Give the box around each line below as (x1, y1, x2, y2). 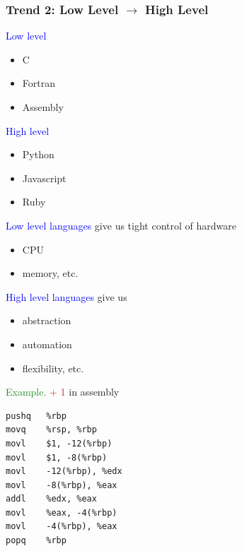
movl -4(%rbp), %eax (6, 521, 117, 532)
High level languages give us (6, 289, 127, 304)
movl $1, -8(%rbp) (6, 452, 108, 463)
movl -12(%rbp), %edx (6, 466, 122, 477)
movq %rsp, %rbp (6, 425, 97, 435)
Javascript (22, 170, 67, 185)
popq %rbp (6, 535, 67, 546)
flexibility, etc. (22, 360, 84, 375)
